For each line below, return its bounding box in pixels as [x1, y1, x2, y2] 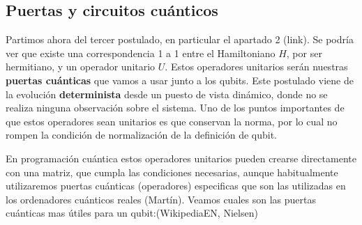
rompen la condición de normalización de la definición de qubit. [6, 127, 278, 142]
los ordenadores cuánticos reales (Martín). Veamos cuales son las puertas [6, 192, 316, 206]
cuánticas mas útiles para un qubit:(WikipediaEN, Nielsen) [6, 205, 258, 220]
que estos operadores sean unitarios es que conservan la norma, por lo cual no [6, 114, 338, 128]
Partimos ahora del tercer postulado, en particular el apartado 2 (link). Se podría [6, 32, 354, 47]
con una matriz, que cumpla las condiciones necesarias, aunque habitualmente [6, 164, 338, 179]
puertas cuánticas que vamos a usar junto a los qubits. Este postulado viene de [6, 72, 354, 87]
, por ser [286, 45, 322, 60]
